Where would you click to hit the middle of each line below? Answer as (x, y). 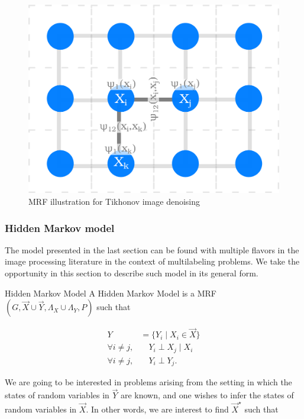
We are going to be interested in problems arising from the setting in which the (148, 382)
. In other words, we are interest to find (157, 409)
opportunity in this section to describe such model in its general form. (132, 273)
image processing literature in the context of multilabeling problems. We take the (152, 261)
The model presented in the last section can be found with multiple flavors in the (152, 249)
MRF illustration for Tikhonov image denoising (114, 201)
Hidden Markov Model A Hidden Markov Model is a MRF (111, 293)
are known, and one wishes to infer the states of (207, 395)
